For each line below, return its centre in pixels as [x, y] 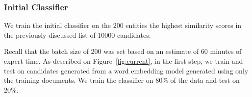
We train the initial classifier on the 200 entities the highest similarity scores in [123, 25]
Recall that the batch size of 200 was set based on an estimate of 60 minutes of [123, 51]
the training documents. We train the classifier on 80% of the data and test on [122, 80]
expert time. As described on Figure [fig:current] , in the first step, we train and [124, 61]
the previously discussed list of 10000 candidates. [77, 35]
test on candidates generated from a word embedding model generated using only [126, 70]
